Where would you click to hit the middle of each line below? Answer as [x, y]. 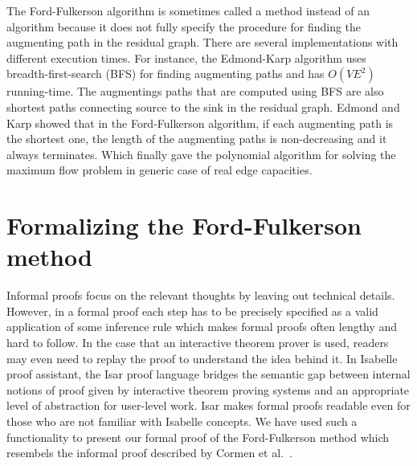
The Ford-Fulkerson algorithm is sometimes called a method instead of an [188, 10]
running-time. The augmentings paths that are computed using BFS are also [195, 91]
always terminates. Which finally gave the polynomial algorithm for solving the [201, 154]
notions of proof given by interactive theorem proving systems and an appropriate [208, 389]
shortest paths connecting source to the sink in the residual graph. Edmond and [203, 106]
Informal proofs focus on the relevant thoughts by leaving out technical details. [201, 295]
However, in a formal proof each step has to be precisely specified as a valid [192, 311]
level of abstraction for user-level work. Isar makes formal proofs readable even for [208, 405]
